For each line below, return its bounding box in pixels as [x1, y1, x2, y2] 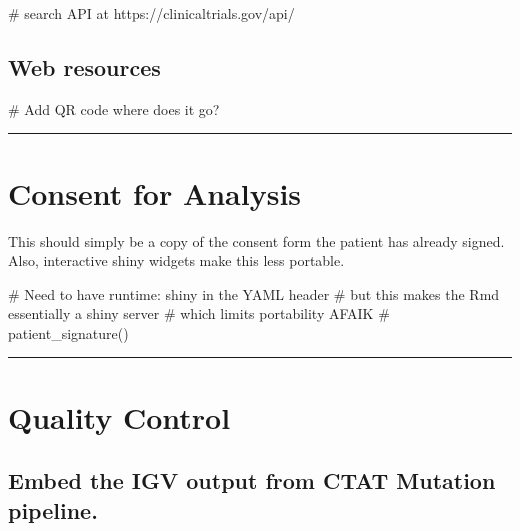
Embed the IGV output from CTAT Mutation [8, 465, 496, 496]
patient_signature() [8, 322, 129, 343]
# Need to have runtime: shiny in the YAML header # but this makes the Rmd [8, 283, 500, 304]
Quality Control [8, 396, 231, 437]
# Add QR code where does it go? [8, 98, 220, 119]
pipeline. [8, 494, 98, 525]
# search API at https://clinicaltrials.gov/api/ [8, 3, 295, 23]
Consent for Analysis [8, 172, 302, 213]
